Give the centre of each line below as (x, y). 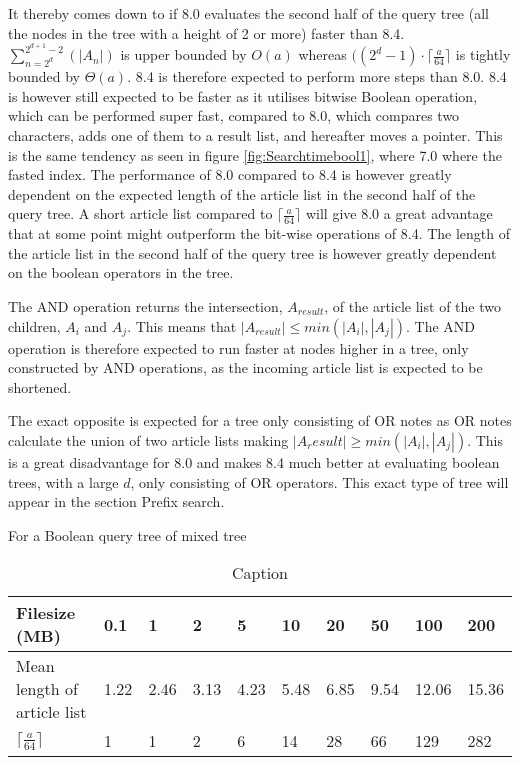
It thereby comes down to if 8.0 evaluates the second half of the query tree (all (248, 13)
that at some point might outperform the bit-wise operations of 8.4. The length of (259, 233)
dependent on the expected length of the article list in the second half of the (242, 193)
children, (34, 325)
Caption (260, 573)
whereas (322, 54)
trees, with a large (63, 481)
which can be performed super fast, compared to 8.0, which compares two (234, 115)
